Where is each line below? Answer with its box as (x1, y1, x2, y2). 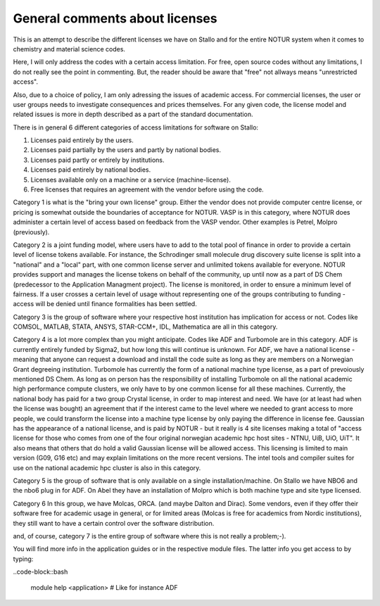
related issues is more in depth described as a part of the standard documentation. (13, 110, 253, 119)
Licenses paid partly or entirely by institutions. (30, 156, 165, 164)
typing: (13, 555, 34, 563)
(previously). (13, 227, 50, 236)
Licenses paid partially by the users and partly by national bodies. (30, 146, 222, 154)
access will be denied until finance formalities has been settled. (13, 300, 197, 308)
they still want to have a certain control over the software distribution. (13, 519, 215, 527)
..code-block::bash (13, 567, 68, 576)
